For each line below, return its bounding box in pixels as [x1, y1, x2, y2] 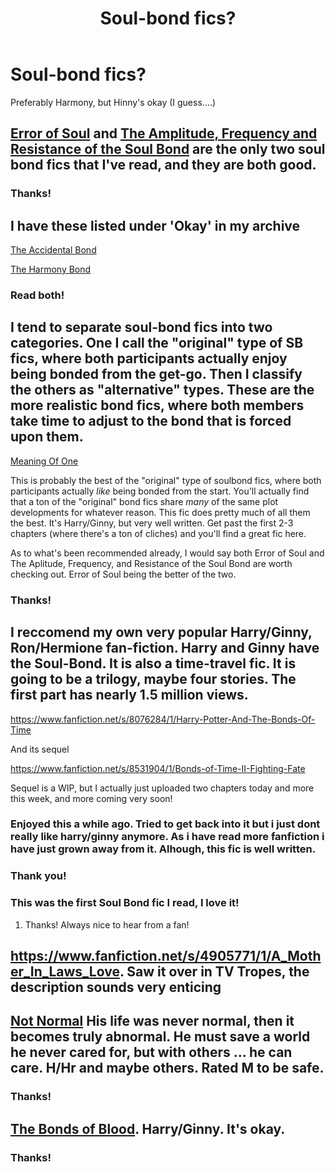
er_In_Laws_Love [10, 963, 120, 981]
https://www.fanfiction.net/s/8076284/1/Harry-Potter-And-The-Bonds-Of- [10, 713, 316, 725]
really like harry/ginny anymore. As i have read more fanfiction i [10, 830, 325, 844]
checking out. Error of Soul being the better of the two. [10, 568, 237, 580]
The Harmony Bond [10, 263, 92, 276]
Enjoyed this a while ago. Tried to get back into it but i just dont [10, 817, 321, 831]
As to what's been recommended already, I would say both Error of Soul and [10, 547, 325, 559]
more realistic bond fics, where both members [10, 397, 305, 414]
